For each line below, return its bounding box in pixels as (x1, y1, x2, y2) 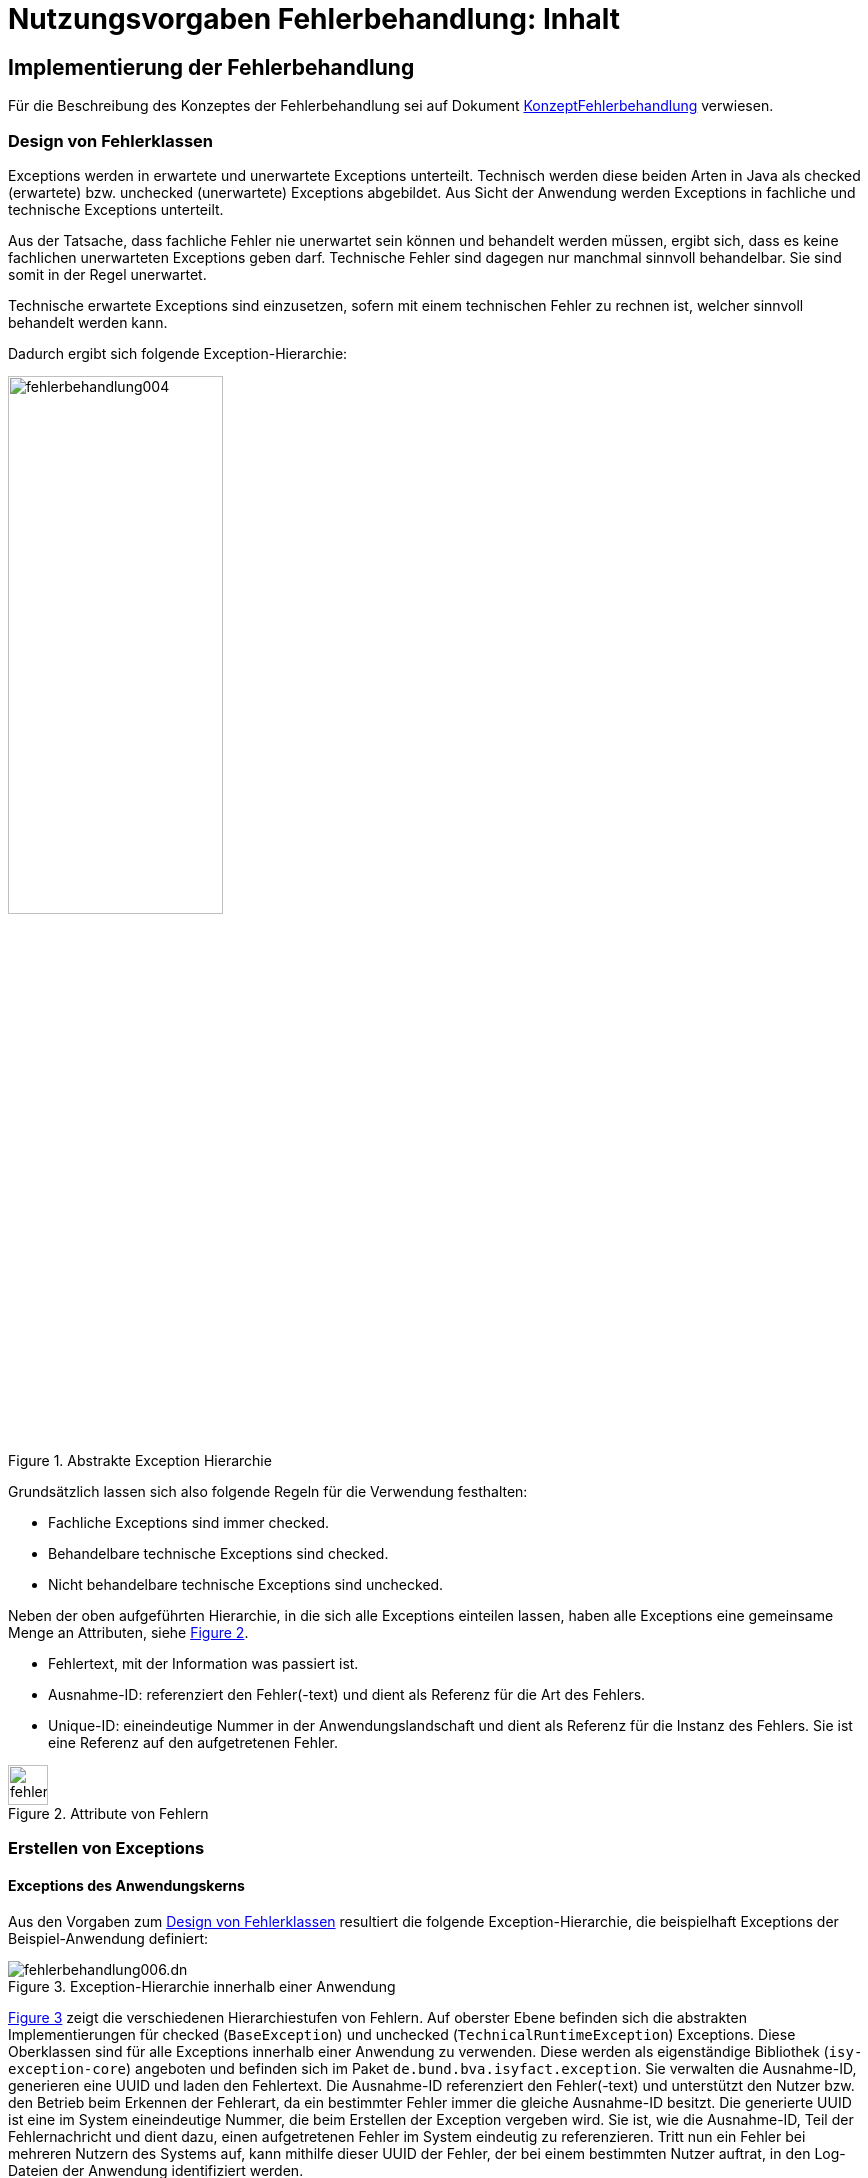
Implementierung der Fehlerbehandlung (8, 54, 415, 80)
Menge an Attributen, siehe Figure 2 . (8, 1623, 249, 1641)
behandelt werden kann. (8, 313, 168, 331)
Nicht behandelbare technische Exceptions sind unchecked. (48, 1575, 444, 1593)
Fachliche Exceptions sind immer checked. (48, 1513, 330, 1531)
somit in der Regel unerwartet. (8, 265, 207, 283)
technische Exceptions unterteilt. (8, 200, 224, 218)
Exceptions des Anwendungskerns (8, 1876, 245, 1894)
